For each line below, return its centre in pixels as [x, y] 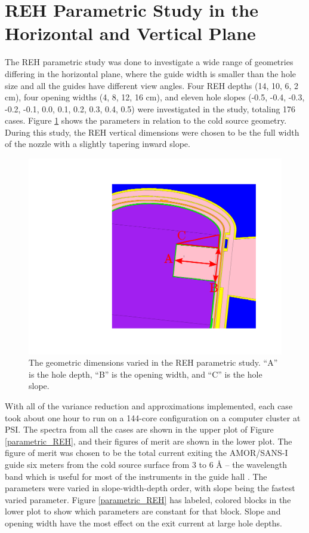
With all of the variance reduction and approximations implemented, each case [149, 405]
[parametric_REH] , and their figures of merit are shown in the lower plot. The [149, 441]
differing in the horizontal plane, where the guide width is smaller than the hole [150, 73]
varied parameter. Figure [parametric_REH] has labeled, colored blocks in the [148, 499]
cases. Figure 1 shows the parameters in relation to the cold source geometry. [146, 120]
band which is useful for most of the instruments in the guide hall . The [136, 476]
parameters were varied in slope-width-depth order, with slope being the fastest [150, 488]
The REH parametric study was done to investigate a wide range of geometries [149, 62]
